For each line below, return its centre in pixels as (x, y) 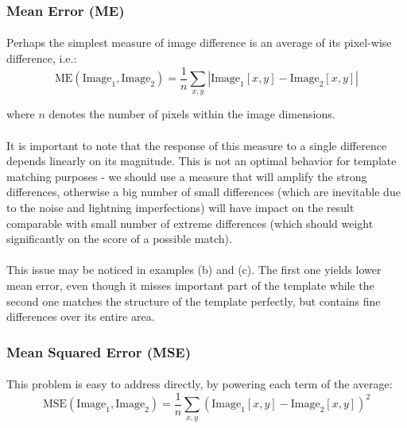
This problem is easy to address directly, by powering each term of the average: (200, 384)
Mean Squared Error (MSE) (99, 351)
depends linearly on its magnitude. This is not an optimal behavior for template (202, 161)
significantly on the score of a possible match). (119, 239)
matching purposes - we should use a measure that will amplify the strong (187, 176)
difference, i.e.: (42, 58)
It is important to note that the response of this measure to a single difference (197, 145)
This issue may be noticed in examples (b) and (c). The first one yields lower (194, 270)
